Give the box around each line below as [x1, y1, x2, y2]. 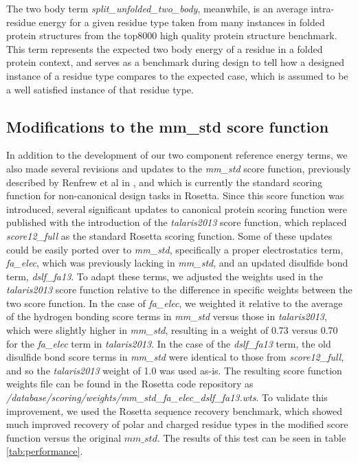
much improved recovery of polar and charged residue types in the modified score [6, 417, 348, 431]
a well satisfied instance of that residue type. [6, 82, 194, 96]
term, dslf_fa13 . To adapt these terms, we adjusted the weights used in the [6, 269, 323, 283]
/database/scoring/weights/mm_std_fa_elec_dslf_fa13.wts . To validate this [6, 390, 328, 405]
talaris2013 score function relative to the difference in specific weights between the [6, 282, 353, 297]
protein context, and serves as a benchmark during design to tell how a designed [6, 55, 345, 69]
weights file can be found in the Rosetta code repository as [6, 376, 254, 391]
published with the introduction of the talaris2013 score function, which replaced [6, 215, 347, 229]
